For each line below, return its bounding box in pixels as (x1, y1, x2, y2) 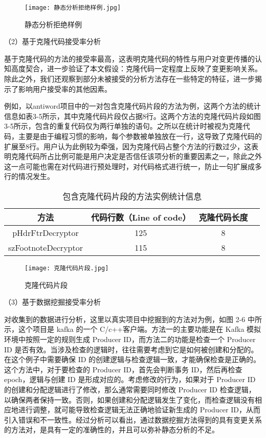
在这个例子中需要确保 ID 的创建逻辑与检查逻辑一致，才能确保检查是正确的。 (4, 354, 261, 365)
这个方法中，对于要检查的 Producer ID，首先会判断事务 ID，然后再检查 (4, 364, 242, 374)
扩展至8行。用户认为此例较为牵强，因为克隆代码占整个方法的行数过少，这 (4, 141, 251, 151)
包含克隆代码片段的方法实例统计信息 (62, 190, 202, 202)
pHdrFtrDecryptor (12, 226, 79, 238)
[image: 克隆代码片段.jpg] (25, 264, 109, 272)
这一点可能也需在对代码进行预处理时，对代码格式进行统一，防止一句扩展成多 (4, 161, 262, 171)
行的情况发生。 (4, 171, 54, 182)
